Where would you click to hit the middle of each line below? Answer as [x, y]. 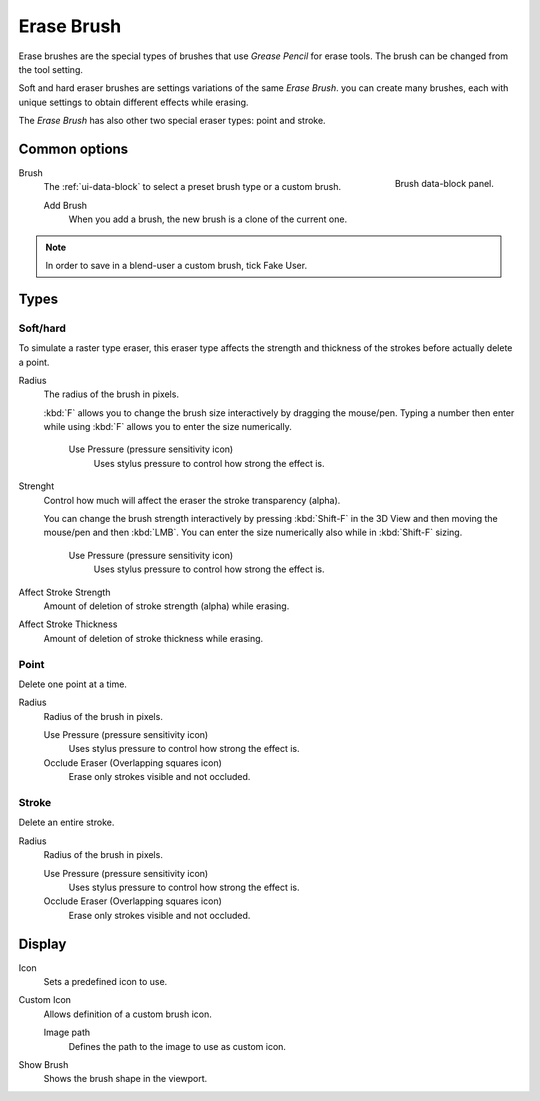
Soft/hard [42, 328]
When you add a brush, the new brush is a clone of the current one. [208, 219]
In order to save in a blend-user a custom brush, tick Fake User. [176, 265]
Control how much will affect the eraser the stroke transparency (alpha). [192, 500]
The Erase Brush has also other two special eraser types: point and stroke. [172, 121]
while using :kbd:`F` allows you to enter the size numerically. [167, 427]
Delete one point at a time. [72, 684]
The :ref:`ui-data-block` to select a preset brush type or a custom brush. [192, 187]
